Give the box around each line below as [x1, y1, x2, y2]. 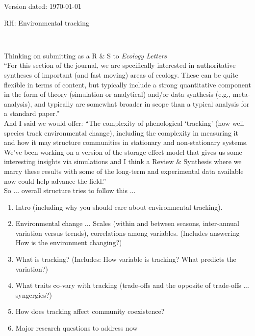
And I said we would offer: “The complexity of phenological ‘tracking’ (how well [4, 117, 244, 128]
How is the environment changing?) [15, 237, 122, 248]
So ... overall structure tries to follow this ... [4, 185, 136, 196]
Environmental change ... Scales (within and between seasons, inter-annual [15, 218, 239, 228]
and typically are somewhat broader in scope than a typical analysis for [34, 98, 250, 109]
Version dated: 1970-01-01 [4, 1, 82, 11]
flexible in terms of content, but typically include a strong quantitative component [4, 79, 251, 89]
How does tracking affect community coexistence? [15, 306, 165, 316]
